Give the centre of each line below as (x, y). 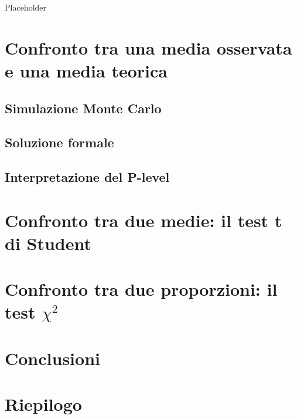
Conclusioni (52, 358)
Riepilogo (43, 404)
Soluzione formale (59, 142)
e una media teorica (86, 70)
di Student (48, 243)
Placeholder (26, 7)
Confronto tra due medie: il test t (144, 220)
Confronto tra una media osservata (148, 47)
